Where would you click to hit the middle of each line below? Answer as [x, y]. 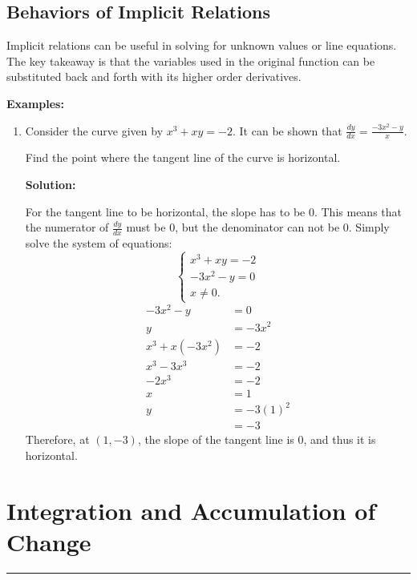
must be [146, 227]
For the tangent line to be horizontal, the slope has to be [165, 211]
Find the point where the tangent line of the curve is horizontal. [183, 157]
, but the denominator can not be [257, 227]
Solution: [51, 184]
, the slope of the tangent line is [216, 439]
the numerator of [67, 227]
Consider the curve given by [94, 130]
